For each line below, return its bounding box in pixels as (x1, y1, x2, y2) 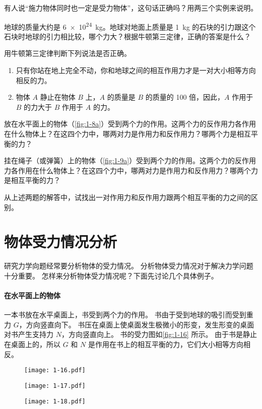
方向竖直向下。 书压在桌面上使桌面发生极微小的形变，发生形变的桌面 (26, 319, 254, 329)
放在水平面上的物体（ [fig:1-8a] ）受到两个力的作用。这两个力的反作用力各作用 (4, 118, 256, 129)
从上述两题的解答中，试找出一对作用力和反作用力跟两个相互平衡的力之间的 (4, 191, 251, 202)
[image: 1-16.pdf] (24, 367, 86, 374)
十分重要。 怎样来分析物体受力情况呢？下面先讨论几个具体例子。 (4, 270, 218, 281)
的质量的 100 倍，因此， (145, 92, 225, 102)
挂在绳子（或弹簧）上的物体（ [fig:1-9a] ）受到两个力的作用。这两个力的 (4, 155, 235, 166)
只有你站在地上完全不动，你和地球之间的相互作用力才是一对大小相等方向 (16, 65, 256, 76)
